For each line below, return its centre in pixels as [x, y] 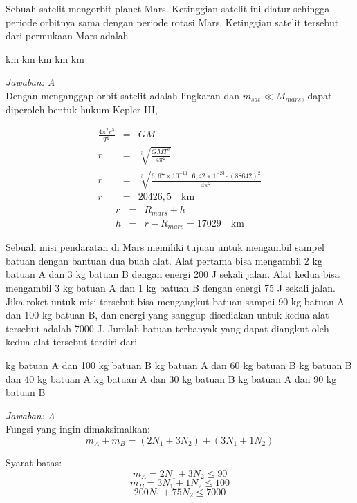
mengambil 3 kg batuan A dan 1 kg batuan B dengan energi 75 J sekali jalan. [171, 288]
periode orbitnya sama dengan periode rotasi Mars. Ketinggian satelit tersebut [172, 22]
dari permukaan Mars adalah [67, 36]
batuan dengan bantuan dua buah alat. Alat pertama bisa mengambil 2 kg [164, 260]
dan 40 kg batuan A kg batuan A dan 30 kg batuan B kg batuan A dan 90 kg [171, 378]
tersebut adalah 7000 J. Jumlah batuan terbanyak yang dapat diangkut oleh [167, 328]
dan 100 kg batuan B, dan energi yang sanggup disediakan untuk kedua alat [167, 315]
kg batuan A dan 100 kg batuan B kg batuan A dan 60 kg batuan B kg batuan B [179, 365]
